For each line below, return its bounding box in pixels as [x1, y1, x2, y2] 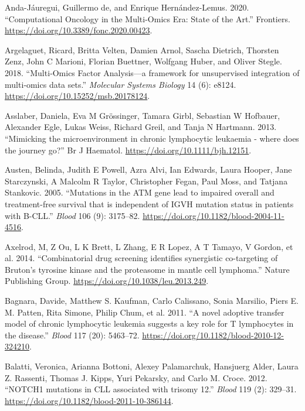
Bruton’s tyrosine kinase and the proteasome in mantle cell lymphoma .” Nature [5, 263, 290, 275]
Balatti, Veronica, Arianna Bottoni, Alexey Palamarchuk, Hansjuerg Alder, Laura [5, 360, 299, 372]
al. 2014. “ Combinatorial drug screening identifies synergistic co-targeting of [5, 252, 278, 264]
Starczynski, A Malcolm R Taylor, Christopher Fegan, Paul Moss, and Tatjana [5, 174, 288, 187]
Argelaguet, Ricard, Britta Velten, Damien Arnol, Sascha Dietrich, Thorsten [5, 43, 279, 56]
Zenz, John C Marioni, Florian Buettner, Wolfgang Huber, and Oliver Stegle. [5, 55, 282, 67]
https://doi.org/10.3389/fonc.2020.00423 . [5, 24, 152, 36]
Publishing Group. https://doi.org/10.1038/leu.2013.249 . [5, 275, 209, 287]
